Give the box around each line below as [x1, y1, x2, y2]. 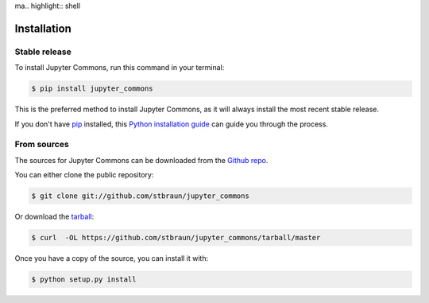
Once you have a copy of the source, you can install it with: [14, 253, 209, 262]
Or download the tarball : [14, 212, 95, 222]
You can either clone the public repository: [14, 170, 154, 180]
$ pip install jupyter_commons [31, 84, 154, 93]
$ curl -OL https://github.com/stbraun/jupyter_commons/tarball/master [31, 233, 321, 242]
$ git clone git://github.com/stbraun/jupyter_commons [31, 192, 249, 200]
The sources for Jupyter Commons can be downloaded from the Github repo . [14, 155, 269, 165]
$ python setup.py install [31, 274, 137, 284]
